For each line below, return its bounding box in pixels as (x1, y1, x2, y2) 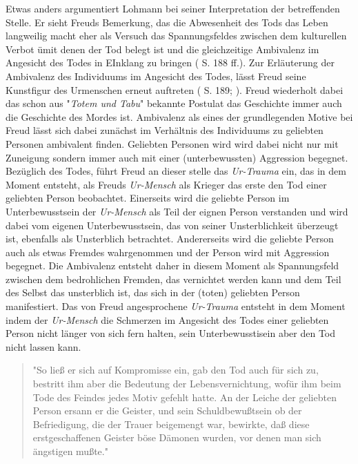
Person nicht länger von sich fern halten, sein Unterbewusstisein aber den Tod (6, 326, 336, 340)
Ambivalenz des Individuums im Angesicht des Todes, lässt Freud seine (6, 68, 306, 83)
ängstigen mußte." (32, 444, 108, 458)
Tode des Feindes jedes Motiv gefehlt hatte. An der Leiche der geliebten (32, 389, 337, 404)
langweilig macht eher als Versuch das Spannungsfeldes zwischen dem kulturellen (6, 28, 347, 43)
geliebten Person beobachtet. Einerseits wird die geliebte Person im (6, 191, 290, 205)
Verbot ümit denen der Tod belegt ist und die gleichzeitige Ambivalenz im (6, 41, 319, 56)
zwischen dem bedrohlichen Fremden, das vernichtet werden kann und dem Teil (6, 271, 341, 286)
